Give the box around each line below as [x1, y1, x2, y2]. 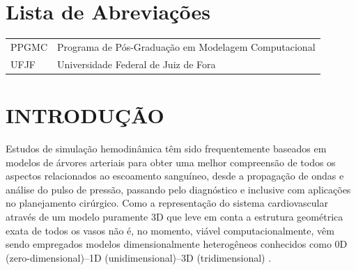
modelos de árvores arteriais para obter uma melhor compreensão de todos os [6, 154, 336, 169]
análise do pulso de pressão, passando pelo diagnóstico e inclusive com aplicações [6, 182, 351, 196]
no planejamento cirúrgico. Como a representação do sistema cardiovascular [6, 196, 328, 210]
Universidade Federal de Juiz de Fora [57, 56, 216, 71]
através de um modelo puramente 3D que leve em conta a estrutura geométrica [6, 209, 343, 223]
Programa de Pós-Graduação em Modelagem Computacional [57, 39, 316, 54]
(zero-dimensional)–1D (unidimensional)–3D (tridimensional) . [6, 250, 272, 264]
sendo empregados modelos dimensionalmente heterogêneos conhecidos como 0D [6, 237, 348, 251]
